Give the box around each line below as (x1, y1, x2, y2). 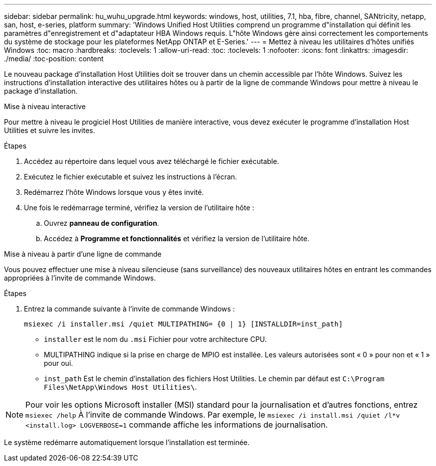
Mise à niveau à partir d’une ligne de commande (4, 250, 162, 258)
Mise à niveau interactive (4, 102, 86, 111)
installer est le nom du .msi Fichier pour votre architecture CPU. (44, 335, 267, 343)
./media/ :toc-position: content (4, 54, 104, 63)
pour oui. (44, 359, 73, 367)
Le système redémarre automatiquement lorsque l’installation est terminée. (4, 438, 250, 447)
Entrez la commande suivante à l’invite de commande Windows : (24, 305, 235, 313)
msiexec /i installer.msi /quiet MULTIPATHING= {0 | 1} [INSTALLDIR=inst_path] (24, 320, 343, 328)
